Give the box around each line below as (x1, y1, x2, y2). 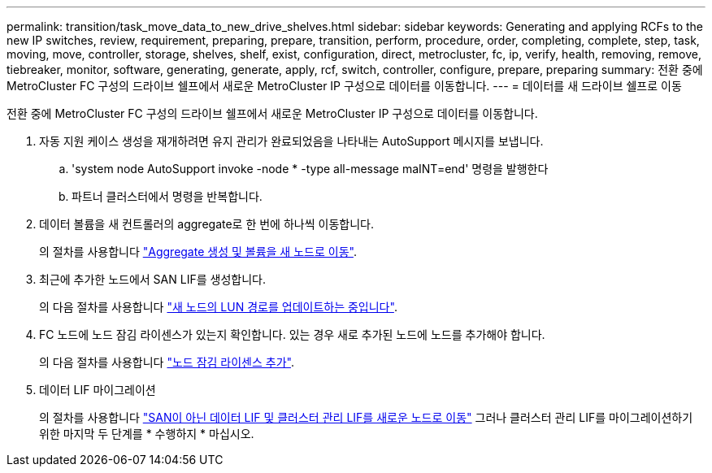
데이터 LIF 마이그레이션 (39, 383, 156, 397)
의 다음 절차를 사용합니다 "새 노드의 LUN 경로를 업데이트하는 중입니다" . (39, 300, 397, 314)
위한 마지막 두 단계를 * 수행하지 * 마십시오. (39, 427, 254, 440)
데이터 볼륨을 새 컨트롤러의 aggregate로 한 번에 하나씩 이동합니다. (39, 217, 374, 231)
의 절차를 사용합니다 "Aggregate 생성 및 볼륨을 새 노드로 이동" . (39, 245, 357, 258)
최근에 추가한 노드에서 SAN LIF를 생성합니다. (39, 272, 266, 286)
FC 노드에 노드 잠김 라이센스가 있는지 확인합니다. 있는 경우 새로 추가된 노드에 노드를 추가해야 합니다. (39, 328, 545, 341)
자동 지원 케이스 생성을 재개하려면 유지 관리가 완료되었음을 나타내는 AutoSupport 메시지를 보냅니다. (39, 134, 544, 148)
